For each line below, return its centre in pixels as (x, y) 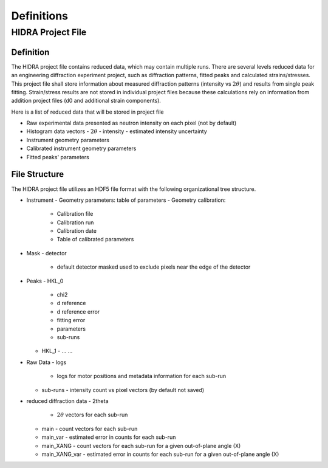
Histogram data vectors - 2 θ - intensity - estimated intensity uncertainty (117, 131)
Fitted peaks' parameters (58, 157)
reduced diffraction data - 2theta (67, 401)
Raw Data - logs (46, 362)
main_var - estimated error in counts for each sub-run (109, 437)
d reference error (78, 311)
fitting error (71, 320)
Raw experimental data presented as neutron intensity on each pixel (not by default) (132, 123)
